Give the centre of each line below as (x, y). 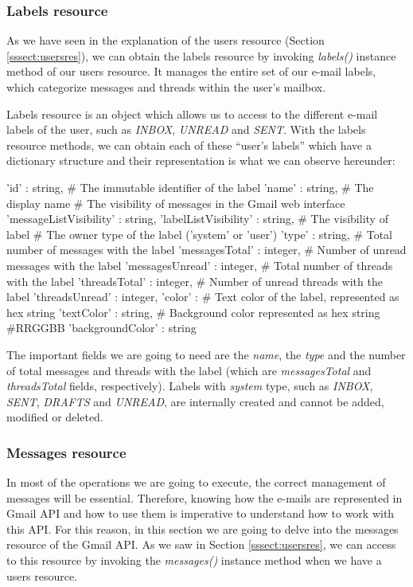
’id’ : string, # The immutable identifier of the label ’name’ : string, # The (190, 187)
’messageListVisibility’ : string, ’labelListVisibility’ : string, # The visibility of (197, 219)
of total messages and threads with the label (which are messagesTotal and (189, 370)
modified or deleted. (55, 417)
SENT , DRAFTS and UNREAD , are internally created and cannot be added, (195, 401)
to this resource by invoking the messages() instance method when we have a (194, 560)
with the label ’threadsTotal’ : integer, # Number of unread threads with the (195, 281)
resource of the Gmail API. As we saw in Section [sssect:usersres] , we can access (201, 544)
